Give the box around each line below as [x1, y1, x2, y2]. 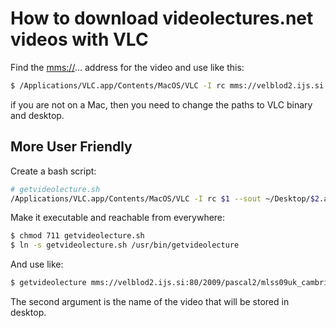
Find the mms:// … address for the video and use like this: [10, 61, 245, 73]
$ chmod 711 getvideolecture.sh [10, 231, 145, 241]
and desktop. [10, 109, 65, 121]
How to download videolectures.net [10, 7, 314, 30]
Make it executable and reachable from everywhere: [10, 212, 226, 224]
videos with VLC [10, 28, 149, 51]
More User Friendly [10, 138, 133, 156]
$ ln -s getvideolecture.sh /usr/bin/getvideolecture [10, 240, 240, 251]
